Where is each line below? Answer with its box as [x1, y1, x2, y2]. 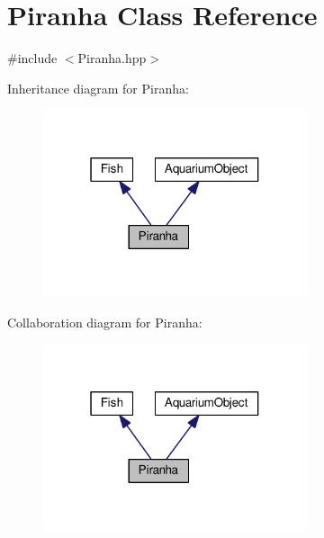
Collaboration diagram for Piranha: [7, 312, 202, 331]
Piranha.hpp [77, 49, 147, 67]
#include [7, 49, 58, 67]
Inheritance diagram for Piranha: [7, 78, 189, 97]
